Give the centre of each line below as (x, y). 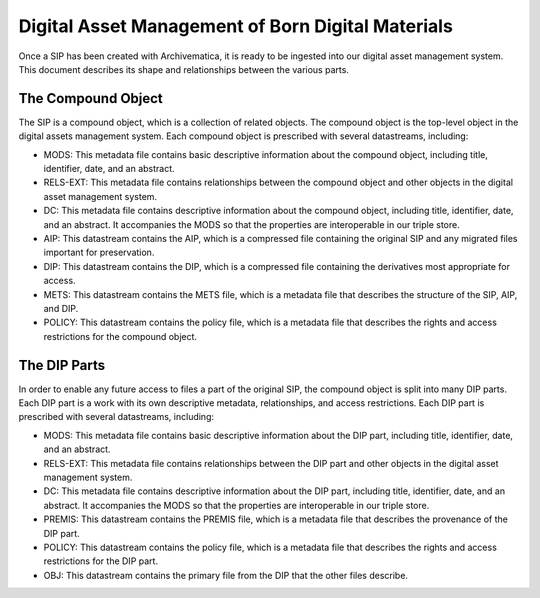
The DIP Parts (62, 365)
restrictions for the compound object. (120, 336)
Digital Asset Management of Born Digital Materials (236, 26)
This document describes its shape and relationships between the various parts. (184, 69)
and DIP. (61, 308)
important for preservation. (99, 252)
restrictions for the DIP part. (101, 561)
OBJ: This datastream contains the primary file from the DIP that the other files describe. (226, 575)
